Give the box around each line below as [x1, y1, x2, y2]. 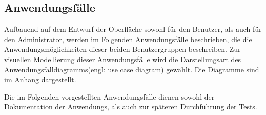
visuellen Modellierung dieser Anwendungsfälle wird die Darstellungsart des [4, 53, 241, 64]
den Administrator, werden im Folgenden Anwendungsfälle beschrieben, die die [4, 33, 252, 44]
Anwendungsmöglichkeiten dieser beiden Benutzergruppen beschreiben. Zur [4, 44, 241, 54]
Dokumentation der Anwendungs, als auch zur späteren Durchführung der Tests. [4, 101, 257, 112]
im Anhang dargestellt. [4, 74, 76, 85]
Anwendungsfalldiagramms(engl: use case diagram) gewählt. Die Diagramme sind [4, 64, 259, 74]
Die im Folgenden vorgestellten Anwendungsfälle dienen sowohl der [4, 91, 215, 102]
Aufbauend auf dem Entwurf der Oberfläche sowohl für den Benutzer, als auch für [4, 24, 262, 34]
